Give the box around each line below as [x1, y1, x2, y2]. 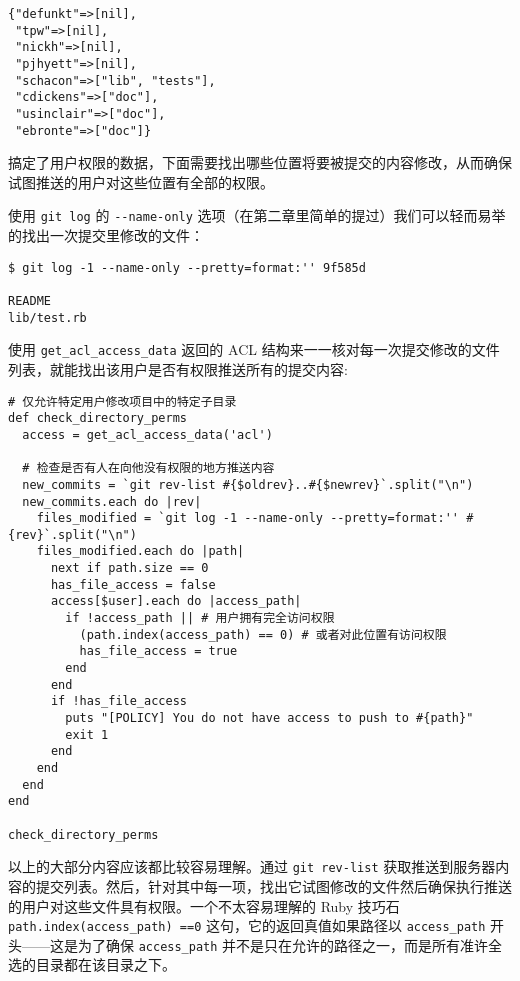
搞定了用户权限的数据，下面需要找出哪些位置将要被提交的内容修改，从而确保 [8, 152, 512, 173]
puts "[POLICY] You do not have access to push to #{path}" [65, 711, 474, 726]
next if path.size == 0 [50, 561, 209, 576]
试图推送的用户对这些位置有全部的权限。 [8, 171, 274, 192]
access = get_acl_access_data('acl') [22, 427, 273, 442]
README [8, 294, 51, 308]
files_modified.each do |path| [36, 544, 245, 559]
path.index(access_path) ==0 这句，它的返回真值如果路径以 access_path [8, 915, 486, 936]
